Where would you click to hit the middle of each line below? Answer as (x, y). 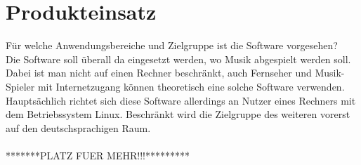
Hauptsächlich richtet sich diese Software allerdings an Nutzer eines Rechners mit (181, 100)
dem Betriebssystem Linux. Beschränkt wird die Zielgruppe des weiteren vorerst (178, 114)
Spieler (20, 86)
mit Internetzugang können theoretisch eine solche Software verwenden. (191, 86)
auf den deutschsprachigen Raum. (78, 127)
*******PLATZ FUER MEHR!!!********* (98, 155)
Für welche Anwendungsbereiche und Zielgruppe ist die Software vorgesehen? (172, 45)
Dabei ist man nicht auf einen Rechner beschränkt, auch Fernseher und (159, 73)
